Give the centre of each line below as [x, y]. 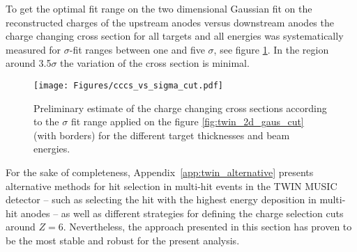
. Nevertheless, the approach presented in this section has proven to [207, 227]
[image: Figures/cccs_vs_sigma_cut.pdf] [129, 85]
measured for [33, 49]
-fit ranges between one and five [137, 49]
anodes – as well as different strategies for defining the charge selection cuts [182, 213]
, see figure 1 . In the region [271, 49]
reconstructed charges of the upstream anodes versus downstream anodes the [170, 22]
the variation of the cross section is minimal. [155, 63]
